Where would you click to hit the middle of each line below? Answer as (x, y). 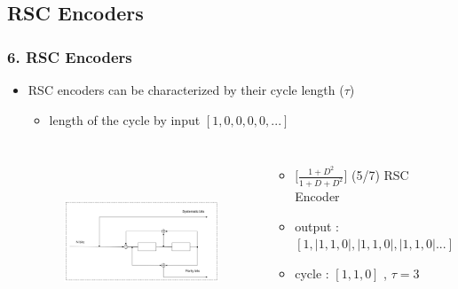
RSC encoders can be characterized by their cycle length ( (186, 90)
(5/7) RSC (380, 175)
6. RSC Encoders (70, 56)
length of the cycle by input (125, 119)
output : (317, 226)
